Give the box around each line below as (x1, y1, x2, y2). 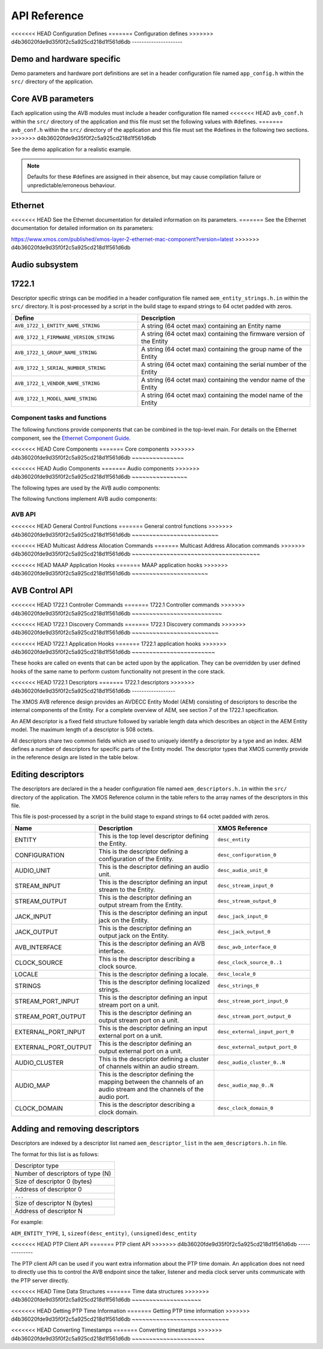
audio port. (99, 1093, 130, 1101)
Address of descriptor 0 (14, 1185, 82, 1194)
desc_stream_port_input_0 (217, 998, 288, 1004)
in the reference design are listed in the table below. (11, 754, 139, 761)
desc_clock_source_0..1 (217, 959, 282, 966)
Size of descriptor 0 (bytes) (14, 1178, 92, 1186)
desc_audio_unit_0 (217, 867, 268, 874)
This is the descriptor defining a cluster (99, 1055, 209, 1063)
